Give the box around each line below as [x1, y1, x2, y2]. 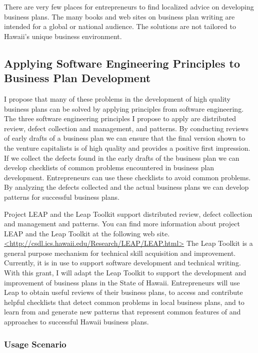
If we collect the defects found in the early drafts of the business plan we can [4, 152, 239, 163]
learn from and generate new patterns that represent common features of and [4, 306, 241, 317]
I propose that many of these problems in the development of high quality [4, 93, 230, 104]
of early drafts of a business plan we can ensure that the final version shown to [4, 133, 245, 143]
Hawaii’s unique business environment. [4, 31, 122, 41]
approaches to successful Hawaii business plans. [4, 316, 149, 327]
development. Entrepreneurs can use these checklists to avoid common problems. [4, 172, 251, 182]
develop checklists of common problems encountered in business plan [4, 162, 214, 173]
